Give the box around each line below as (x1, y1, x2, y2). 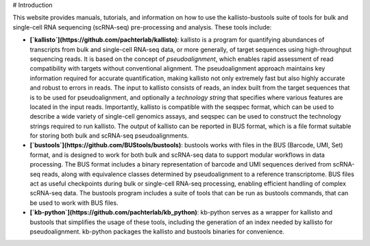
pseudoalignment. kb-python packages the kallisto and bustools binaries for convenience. (29, 227, 284, 236)
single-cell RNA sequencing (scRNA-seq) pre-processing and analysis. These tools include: (12, 23, 272, 31)
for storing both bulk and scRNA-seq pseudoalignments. (29, 132, 189, 140)
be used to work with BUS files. (29, 199, 119, 207)
